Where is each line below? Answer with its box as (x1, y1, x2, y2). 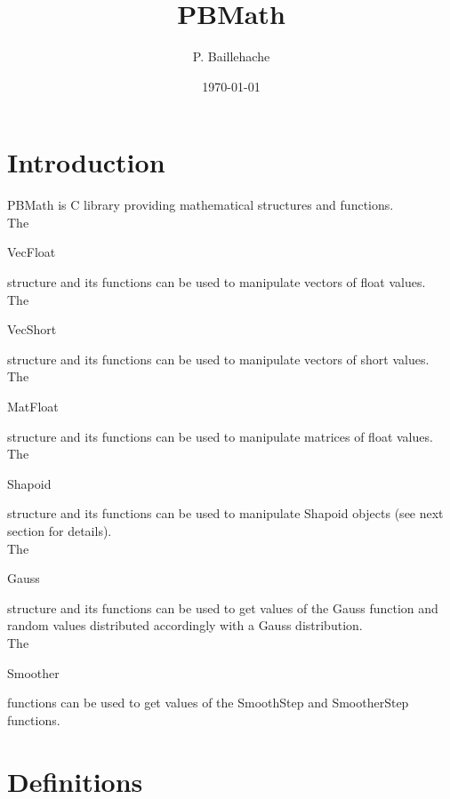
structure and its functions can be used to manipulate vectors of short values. (7, 349, 430, 368)
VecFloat (7, 243, 56, 261)
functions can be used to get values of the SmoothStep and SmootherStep (7, 693, 409, 712)
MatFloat (7, 397, 59, 415)
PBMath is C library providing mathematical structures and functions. (7, 196, 394, 214)
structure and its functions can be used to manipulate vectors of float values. (7, 273, 426, 292)
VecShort (7, 320, 57, 339)
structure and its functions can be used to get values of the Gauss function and (7, 598, 438, 617)
